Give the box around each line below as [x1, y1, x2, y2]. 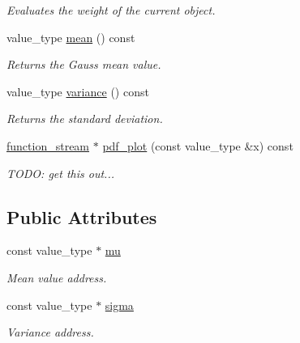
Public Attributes [6, 204, 157, 229]
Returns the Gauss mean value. [6, 56, 161, 73]
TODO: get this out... [6, 164, 114, 181]
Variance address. [6, 324, 94, 341]
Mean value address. [6, 269, 107, 286]
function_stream [6, 137, 90, 154]
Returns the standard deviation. [6, 110, 163, 127]
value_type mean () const [6, 28, 135, 45]
